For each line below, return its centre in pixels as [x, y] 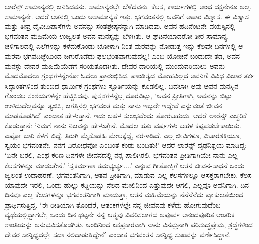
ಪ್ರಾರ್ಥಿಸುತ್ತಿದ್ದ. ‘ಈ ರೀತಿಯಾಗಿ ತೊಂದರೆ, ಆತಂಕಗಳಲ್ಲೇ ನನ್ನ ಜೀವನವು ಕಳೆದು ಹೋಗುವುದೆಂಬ [113, 204]
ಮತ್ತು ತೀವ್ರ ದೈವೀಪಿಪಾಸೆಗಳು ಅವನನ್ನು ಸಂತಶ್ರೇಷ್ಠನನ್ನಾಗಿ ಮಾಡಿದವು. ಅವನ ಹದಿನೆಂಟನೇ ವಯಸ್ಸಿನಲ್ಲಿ [120, 26]
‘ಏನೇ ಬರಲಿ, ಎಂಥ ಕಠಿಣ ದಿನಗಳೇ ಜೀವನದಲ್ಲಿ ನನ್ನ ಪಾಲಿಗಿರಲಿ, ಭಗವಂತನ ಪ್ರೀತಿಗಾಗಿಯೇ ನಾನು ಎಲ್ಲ [121, 155]
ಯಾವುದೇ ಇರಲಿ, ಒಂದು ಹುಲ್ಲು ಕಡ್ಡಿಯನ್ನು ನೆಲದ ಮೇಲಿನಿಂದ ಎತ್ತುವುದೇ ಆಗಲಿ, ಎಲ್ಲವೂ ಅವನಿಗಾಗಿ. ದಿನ [127, 185]
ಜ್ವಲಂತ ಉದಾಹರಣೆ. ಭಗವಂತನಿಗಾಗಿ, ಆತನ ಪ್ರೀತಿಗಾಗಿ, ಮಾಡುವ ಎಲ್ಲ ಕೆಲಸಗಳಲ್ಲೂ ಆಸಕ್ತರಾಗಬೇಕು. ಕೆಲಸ [128, 175]
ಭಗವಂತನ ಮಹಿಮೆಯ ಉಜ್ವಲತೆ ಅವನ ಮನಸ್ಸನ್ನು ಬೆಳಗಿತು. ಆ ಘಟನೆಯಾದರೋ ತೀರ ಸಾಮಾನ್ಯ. [117, 36]
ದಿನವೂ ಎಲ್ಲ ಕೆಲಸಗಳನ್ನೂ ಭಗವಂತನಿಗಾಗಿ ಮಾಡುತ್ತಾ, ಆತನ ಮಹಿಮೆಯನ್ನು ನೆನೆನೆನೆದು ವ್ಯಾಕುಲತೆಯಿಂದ [124, 195]
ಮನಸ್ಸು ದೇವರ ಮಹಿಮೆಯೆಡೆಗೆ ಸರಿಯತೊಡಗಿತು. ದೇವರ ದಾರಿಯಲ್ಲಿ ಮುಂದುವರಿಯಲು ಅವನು [115, 66]
